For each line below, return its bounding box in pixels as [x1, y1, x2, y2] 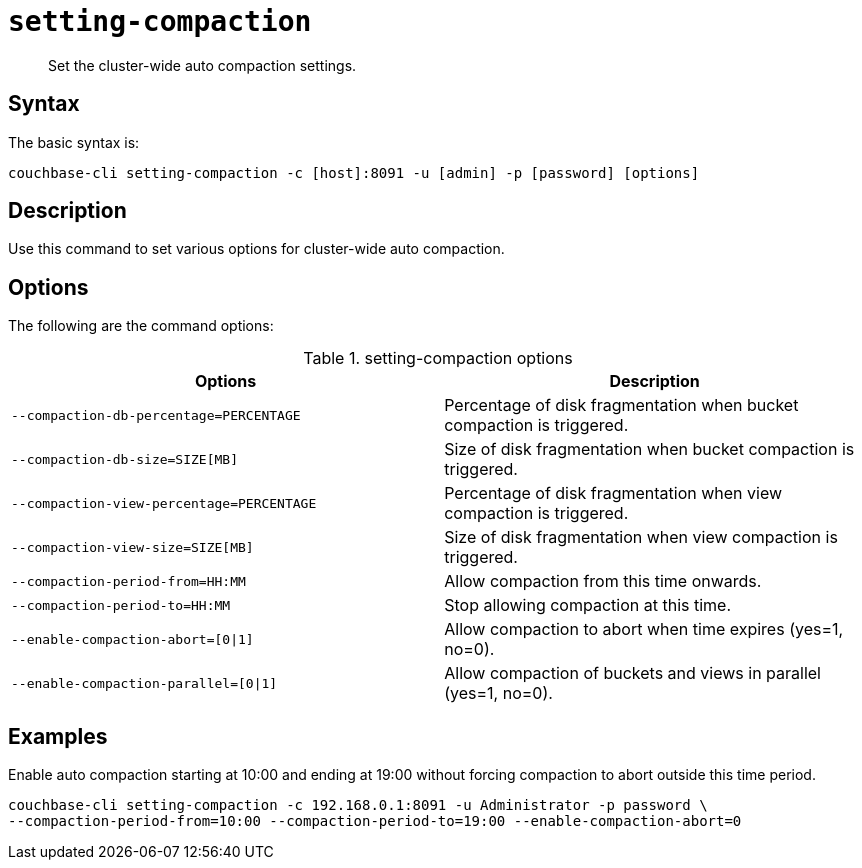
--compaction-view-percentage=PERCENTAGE [11, 495, 317, 511]
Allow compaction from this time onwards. [444, 571, 762, 592]
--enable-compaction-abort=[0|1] [11, 631, 254, 647]
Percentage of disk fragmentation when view [444, 483, 783, 504]
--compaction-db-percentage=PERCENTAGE [11, 407, 301, 423]
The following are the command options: [8, 317, 274, 335]
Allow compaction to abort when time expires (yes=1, [444, 619, 844, 640]
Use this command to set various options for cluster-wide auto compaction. [8, 240, 505, 258]
